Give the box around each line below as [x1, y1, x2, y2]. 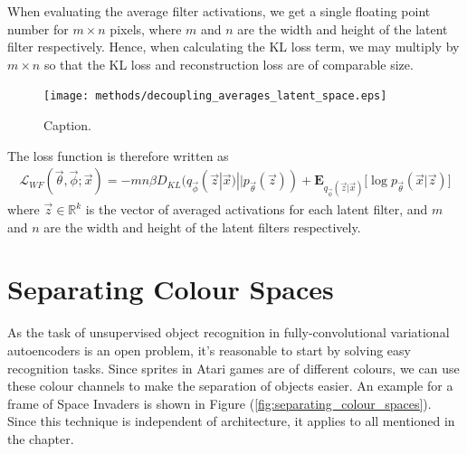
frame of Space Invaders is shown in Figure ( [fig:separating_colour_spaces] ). [7, 393, 432, 412]
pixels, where [110, 19, 182, 38]
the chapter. [7, 429, 74, 448]
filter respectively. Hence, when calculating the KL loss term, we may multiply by [7, 37, 460, 56]
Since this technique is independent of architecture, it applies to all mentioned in [7, 411, 455, 430]
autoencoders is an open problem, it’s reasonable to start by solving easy [7, 341, 411, 360]
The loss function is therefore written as [7, 146, 229, 165]
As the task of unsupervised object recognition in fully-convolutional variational [7, 323, 450, 342]
